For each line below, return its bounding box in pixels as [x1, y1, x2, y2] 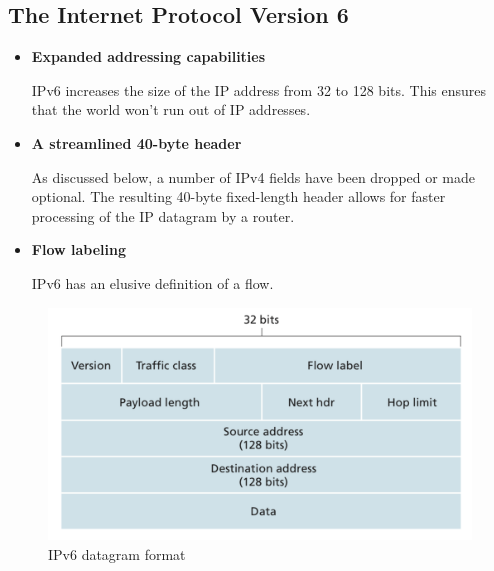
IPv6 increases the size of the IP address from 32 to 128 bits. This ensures [31, 79, 487, 100]
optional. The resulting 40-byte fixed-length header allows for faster [31, 186, 446, 207]
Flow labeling [31, 239, 126, 260]
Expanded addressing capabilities [31, 46, 266, 67]
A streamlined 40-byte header [31, 132, 242, 153]
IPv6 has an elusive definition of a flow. [31, 272, 274, 293]
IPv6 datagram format [48, 543, 186, 564]
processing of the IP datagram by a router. [31, 205, 295, 226]
